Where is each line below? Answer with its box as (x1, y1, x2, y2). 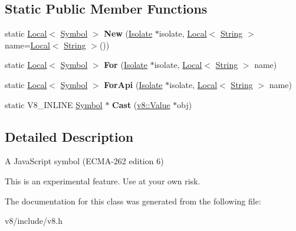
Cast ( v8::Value (112, 98, 170, 110)
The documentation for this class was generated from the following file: (5, 194, 261, 207)
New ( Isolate (104, 27, 153, 40)
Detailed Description (5, 127, 134, 145)
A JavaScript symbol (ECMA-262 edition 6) (5, 155, 164, 167)
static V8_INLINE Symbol (5, 98, 103, 110)
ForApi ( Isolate (104, 78, 163, 90)
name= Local (5, 38, 50, 51)
